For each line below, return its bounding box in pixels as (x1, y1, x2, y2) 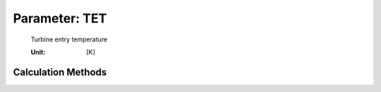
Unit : (30, 48, 46, 56)
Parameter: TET (13, 11, 107, 26)
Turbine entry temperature (30, 35, 108, 44)
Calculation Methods (13, 66, 107, 78)
